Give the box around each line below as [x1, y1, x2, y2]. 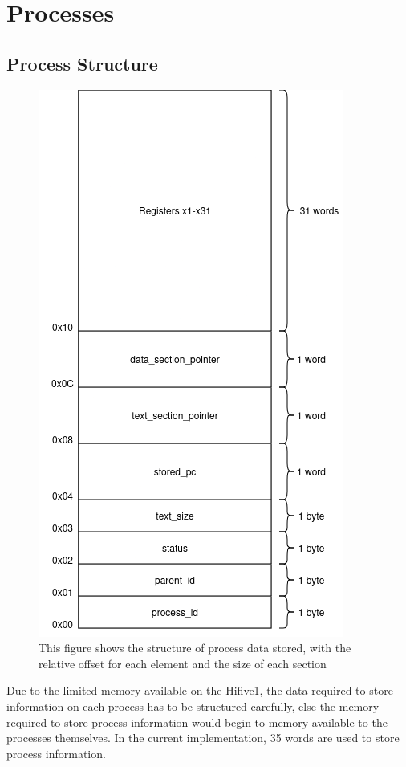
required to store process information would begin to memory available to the [6, 713, 388, 730]
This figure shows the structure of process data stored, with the [39, 639, 351, 656]
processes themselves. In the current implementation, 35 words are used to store [6, 729, 400, 746]
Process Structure [6, 51, 158, 75]
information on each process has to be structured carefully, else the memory [6, 697, 380, 714]
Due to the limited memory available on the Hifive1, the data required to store [6, 682, 393, 699]
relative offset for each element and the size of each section [39, 655, 327, 671]
